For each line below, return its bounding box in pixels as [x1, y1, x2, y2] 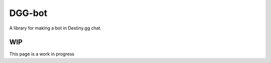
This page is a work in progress [9, 51, 75, 57]
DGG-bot [9, 7, 48, 18]
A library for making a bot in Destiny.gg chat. [9, 25, 102, 31]
